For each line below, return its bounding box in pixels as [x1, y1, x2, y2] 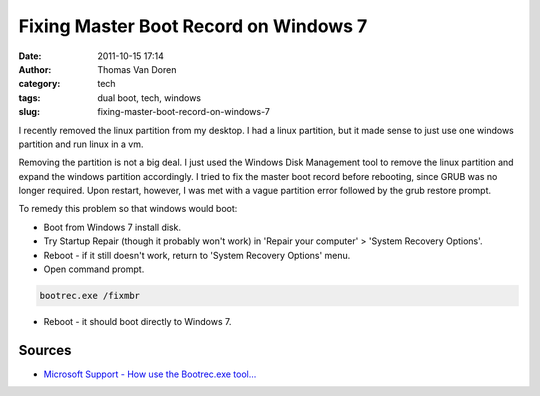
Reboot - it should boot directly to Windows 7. [43, 315, 232, 327]
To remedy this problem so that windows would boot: [18, 203, 238, 215]
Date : [18, 50, 42, 62]
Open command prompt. [43, 263, 145, 275]
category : [18, 78, 61, 90]
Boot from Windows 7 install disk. [43, 221, 182, 233]
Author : [18, 63, 52, 75]
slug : [18, 106, 40, 118]
